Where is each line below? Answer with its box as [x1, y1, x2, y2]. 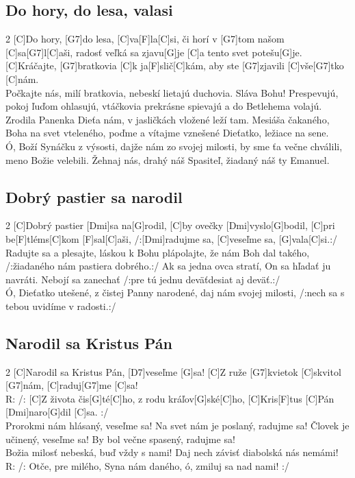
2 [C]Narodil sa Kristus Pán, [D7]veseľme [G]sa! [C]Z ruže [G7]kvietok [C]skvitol [5, 364, 341, 379]
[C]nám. [5, 71, 39, 86]
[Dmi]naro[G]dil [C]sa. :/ [5, 405, 109, 419]
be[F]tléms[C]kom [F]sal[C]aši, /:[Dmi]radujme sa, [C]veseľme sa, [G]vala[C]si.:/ [5, 231, 338, 246]
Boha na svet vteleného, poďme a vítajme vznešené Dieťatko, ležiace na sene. [5, 126, 329, 140]
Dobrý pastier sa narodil [5, 186, 183, 207]
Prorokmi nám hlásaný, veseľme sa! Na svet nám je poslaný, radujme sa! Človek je [5, 418, 350, 433]
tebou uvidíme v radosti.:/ [5, 298, 116, 313]
